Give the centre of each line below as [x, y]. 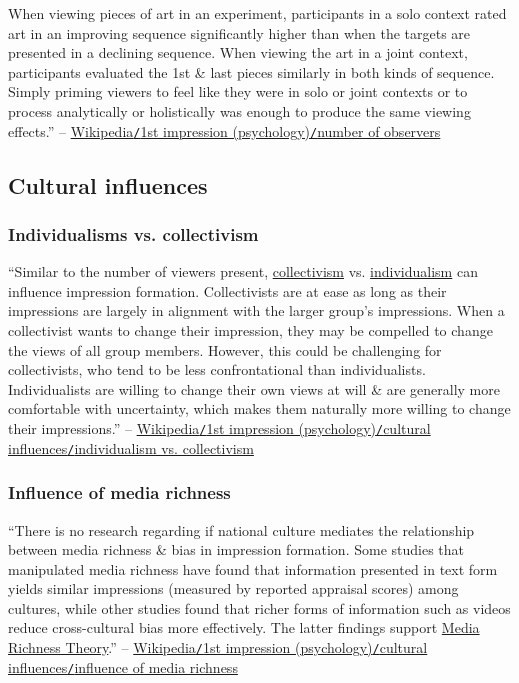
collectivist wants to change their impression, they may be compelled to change [250, 330]
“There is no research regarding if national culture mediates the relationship [241, 529]
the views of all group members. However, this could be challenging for [225, 349]
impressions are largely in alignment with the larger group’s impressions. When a [256, 310]
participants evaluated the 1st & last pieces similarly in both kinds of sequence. [251, 71]
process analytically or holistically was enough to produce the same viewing [239, 110]
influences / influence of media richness [123, 666]
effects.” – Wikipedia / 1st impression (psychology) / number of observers [224, 130]
